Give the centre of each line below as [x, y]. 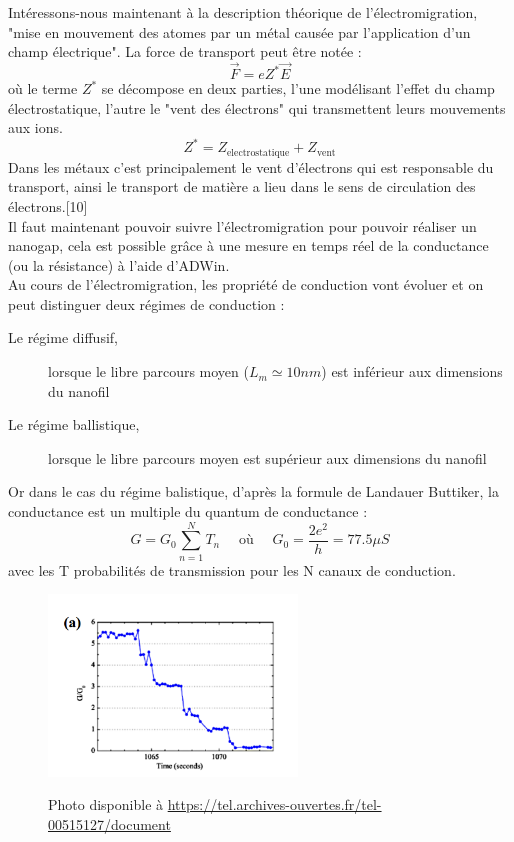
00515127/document [109, 823]
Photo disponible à [106, 804]
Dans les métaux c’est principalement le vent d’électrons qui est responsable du [251, 166]
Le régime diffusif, [63, 337]
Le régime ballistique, [74, 424]
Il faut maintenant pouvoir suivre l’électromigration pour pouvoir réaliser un [242, 225]
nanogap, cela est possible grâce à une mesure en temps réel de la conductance [248, 245]
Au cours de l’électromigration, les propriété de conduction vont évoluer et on [246, 284]
